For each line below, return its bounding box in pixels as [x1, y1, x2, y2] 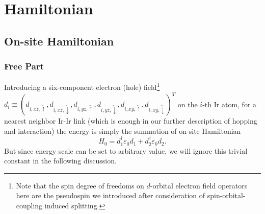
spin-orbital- [207, 190, 246, 201]
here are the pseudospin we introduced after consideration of [16, 190, 205, 201]
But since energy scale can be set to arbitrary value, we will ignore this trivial [4, 145, 248, 156]
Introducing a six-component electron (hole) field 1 [4, 80, 160, 92]
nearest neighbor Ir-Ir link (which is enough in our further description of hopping [4, 115, 257, 126]
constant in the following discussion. [4, 155, 117, 166]
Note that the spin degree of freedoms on [16, 180, 144, 191]
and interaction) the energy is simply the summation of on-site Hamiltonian [4, 125, 241, 136]
